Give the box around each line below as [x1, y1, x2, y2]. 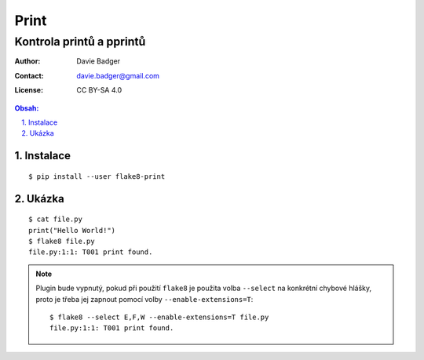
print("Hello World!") [28, 226, 116, 235]
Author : [14, 56, 41, 66]
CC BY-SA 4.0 [76, 85, 122, 95]
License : [14, 85, 43, 95]
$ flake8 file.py [28, 236, 95, 245]
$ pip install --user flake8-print [28, 172, 166, 180]
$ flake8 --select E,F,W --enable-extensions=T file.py [49, 312, 269, 322]
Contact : [14, 71, 45, 80]
